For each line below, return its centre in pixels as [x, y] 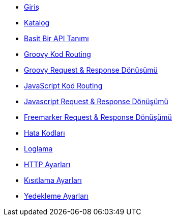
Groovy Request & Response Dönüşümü [91, 70]
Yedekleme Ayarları [56, 196]
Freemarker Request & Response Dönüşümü [98, 117]
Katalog [37, 23]
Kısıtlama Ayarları [53, 180]
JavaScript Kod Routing [63, 86]
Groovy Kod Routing [57, 54]
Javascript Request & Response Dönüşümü [96, 101]
